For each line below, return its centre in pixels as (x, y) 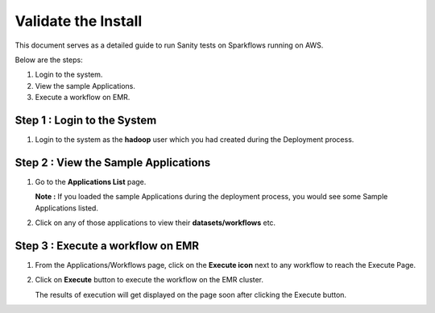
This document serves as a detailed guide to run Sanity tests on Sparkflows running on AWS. (169, 45)
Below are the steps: (49, 60)
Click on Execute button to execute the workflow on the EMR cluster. (149, 280)
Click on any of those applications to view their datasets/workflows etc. (155, 223)
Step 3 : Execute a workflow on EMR (107, 246)
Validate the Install (79, 21)
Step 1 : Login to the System (86, 120)
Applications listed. (66, 208)
